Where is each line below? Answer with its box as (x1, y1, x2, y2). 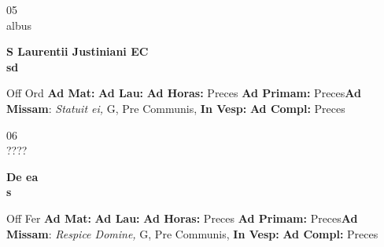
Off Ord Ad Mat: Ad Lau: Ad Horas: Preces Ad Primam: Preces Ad (6, 85, 361, 101)
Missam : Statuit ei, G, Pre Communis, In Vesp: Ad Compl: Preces (6, 100, 345, 116)
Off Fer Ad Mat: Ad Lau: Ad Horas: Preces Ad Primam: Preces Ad (6, 209, 358, 226)
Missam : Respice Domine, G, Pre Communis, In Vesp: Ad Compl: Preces (6, 225, 378, 242)
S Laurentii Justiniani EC (6, 43, 149, 60)
